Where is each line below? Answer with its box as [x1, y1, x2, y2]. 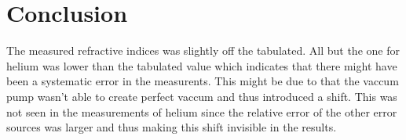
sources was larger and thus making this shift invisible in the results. [6, 119, 337, 135]
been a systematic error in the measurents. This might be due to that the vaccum [6, 73, 399, 89]
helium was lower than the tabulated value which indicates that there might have [6, 57, 397, 74]
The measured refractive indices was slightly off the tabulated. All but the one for [6, 42, 400, 59]
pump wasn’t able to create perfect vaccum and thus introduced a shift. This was [6, 88, 397, 104]
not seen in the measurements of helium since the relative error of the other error [6, 103, 397, 120]
